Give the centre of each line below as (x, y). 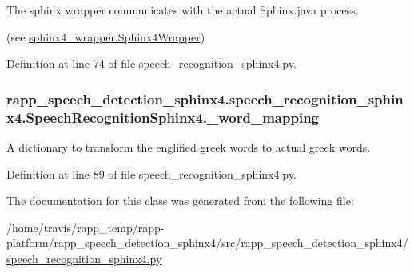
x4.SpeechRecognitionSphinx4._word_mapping (163, 117)
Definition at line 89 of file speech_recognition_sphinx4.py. (151, 173)
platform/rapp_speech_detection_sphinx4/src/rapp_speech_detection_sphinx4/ (207, 243)
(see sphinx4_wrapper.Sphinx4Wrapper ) (106, 36)
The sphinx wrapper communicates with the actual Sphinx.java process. (183, 10)
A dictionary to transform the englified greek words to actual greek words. (189, 146)
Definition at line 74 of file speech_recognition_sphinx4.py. (151, 63)
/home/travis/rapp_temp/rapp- (86, 227)
